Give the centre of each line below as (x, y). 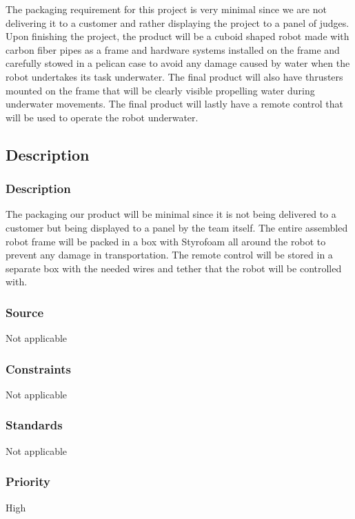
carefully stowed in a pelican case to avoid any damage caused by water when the (178, 63)
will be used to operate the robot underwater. (102, 117)
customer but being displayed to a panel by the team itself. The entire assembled (177, 227)
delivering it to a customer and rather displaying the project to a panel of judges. (177, 22)
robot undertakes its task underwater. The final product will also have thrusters (174, 76)
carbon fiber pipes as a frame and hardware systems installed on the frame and (173, 49)
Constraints (38, 368)
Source (25, 312)
